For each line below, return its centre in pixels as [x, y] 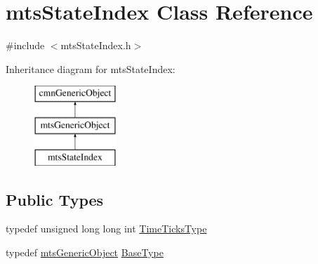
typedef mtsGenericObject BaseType [85, 252]
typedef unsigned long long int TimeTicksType [106, 229]
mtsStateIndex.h [96, 45]
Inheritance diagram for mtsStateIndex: [91, 68]
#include [25, 45]
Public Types [55, 199]
